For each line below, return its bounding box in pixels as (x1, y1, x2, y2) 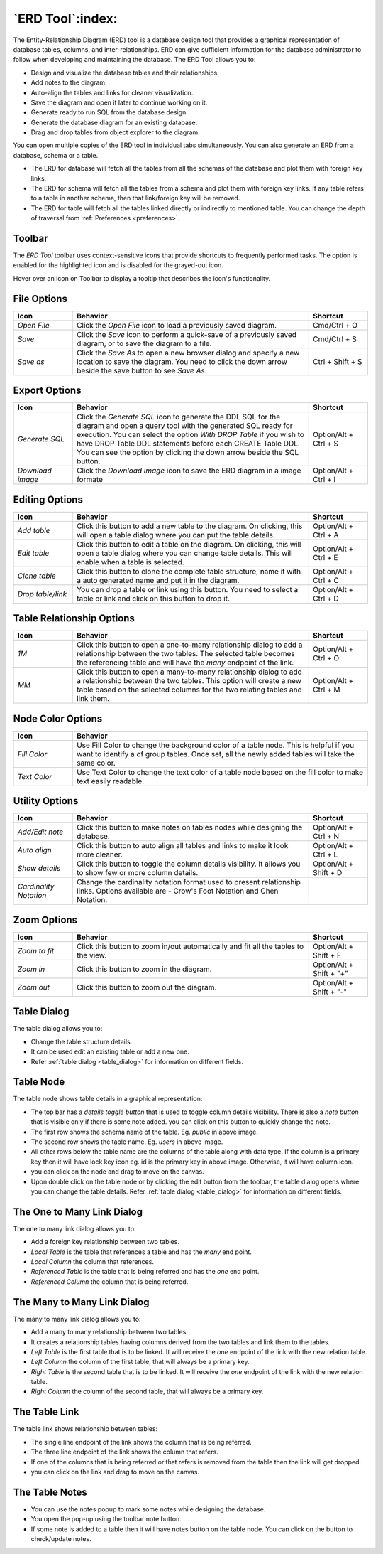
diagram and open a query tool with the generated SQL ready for (77, 421, 294, 431)
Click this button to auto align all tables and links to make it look (77, 841, 289, 851)
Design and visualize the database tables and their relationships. (30, 68, 220, 77)
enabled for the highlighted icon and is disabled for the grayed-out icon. (13, 261, 223, 269)
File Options (13, 292, 67, 305)
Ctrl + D (313, 594, 340, 604)
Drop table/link (17, 589, 67, 599)
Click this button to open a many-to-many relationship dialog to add (77, 667, 303, 677)
